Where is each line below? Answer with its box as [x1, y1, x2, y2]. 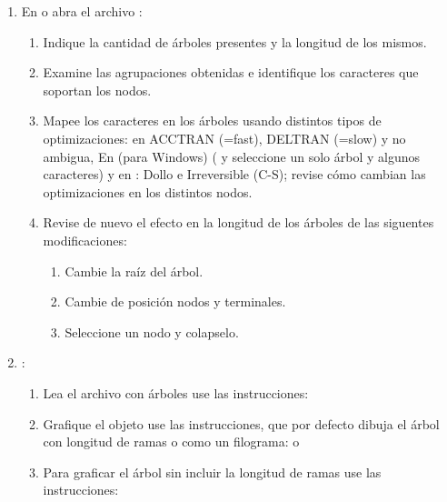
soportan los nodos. [43, 80, 152, 99]
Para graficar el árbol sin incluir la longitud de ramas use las [43, 462, 382, 481]
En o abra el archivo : [21, 2, 143, 20]
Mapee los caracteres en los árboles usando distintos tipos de [43, 111, 382, 130]
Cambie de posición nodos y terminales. [65, 292, 286, 311]
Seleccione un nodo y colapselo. [65, 322, 239, 341]
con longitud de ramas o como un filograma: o [43, 432, 300, 451]
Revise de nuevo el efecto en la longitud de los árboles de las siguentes [43, 213, 434, 232]
